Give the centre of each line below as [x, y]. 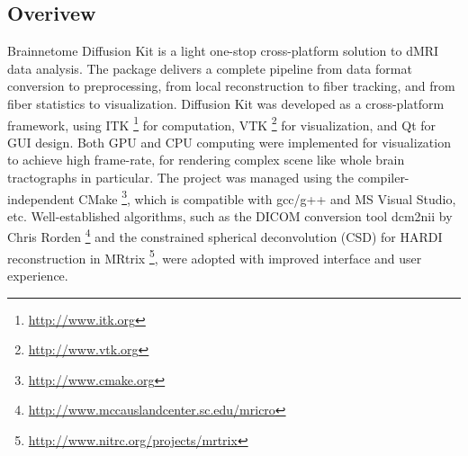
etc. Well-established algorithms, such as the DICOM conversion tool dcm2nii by [230, 215]
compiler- [383, 178]
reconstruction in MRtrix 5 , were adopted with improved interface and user [215, 256]
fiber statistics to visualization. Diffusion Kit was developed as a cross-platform [226, 103]
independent [41, 198]
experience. [38, 275]
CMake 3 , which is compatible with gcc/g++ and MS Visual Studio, [267, 197]
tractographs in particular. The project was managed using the [181, 178]
